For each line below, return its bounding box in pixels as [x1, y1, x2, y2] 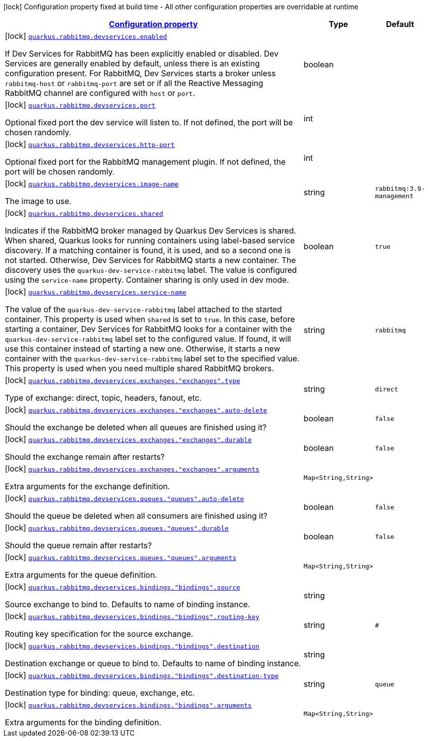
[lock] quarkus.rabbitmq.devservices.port [5, 100, 155, 110]
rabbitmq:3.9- [375, 185, 425, 192]
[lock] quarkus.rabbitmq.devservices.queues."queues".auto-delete [5, 493, 244, 503]
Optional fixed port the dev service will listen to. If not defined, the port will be [5, 118, 293, 127]
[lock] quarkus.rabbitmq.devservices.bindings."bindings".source [5, 582, 241, 592]
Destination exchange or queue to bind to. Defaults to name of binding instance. [5, 658, 301, 668]
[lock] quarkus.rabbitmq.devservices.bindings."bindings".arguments [5, 700, 252, 710]
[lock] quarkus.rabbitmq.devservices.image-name [5, 178, 179, 188]
